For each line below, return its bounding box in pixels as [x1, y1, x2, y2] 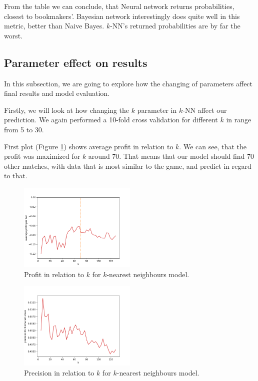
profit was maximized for [4, 151, 80, 161]
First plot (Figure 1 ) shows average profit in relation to [4, 141, 173, 151]
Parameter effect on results [4, 54, 147, 70]
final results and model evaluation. [4, 88, 109, 98]
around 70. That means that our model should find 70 [88, 151, 254, 161]
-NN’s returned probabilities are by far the [110, 20, 240, 31]
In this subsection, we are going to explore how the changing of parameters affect [4, 78, 253, 88]
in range [226, 114, 251, 125]
